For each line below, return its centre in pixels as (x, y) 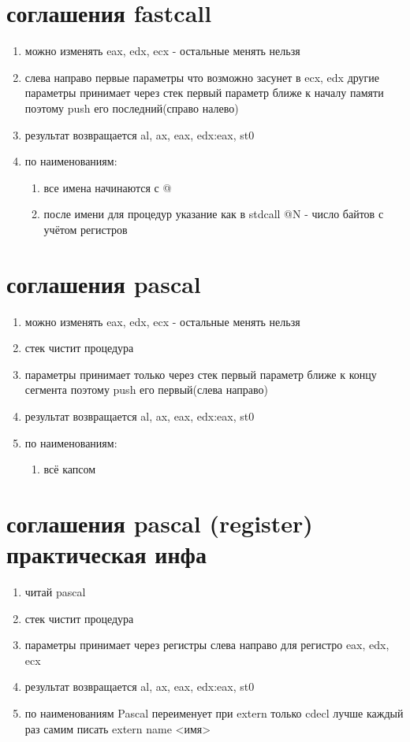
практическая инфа (106, 554)
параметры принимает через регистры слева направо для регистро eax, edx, (207, 645)
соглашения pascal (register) (160, 523)
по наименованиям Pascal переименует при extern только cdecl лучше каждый (214, 713)
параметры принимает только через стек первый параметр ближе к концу (201, 374)
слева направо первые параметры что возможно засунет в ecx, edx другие (202, 77)
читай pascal (55, 592)
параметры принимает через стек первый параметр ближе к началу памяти (204, 93)
